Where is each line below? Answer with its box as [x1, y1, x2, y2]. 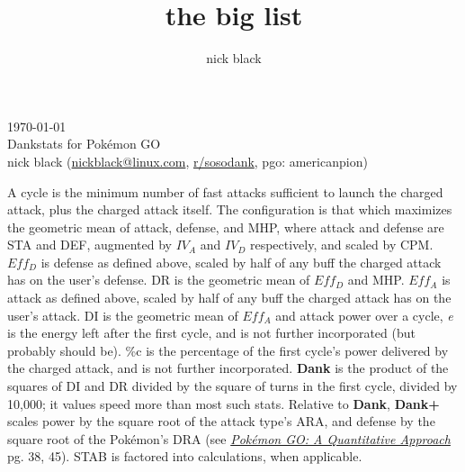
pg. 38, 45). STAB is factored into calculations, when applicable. [7, 447, 362, 466]
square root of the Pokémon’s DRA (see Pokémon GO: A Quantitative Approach [7, 429, 451, 448]
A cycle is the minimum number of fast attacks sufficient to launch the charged [7, 182, 443, 201]
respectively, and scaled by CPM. [249, 235, 434, 254]
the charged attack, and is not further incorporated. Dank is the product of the [7, 359, 449, 377]
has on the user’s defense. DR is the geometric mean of [7, 270, 310, 289]
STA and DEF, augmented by [7, 235, 172, 254]
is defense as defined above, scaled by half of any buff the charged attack [40, 252, 442, 271]
